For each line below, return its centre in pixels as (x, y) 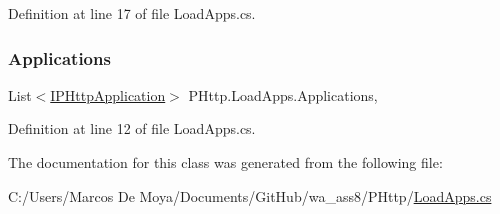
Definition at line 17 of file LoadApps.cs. (132, 13)
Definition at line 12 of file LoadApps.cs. (132, 128)
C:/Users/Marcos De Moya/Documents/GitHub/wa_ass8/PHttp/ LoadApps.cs (250, 195)
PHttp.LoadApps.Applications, (283, 94)
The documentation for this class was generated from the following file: (225, 162)
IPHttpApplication (108, 94)
